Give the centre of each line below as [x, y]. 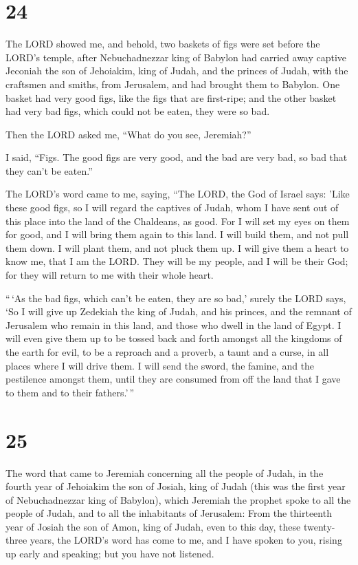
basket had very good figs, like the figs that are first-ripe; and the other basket [171, 97]
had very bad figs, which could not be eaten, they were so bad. [138, 111]
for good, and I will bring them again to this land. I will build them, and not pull [177, 234]
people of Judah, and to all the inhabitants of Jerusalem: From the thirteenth [169, 513]
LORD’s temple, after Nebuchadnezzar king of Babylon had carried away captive [176, 57]
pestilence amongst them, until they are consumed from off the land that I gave [173, 379]
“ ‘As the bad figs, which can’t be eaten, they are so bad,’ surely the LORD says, [176, 298]
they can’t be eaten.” [49, 170]
